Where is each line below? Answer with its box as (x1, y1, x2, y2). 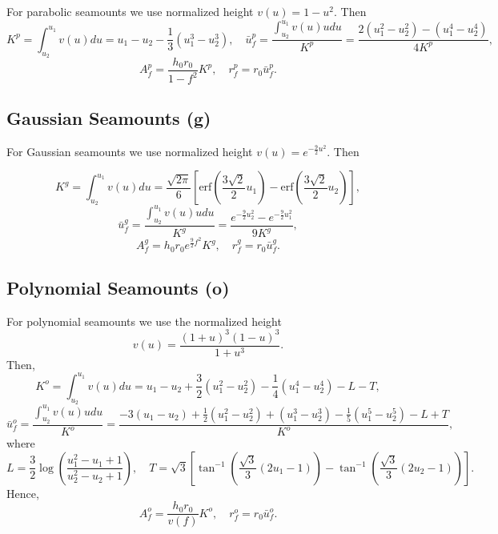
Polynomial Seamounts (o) (6, 275, 230, 299)
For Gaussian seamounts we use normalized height (6, 143, 253, 159)
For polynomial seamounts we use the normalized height (6, 312, 282, 329)
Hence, (6, 484, 39, 501)
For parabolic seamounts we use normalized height (6, 3, 254, 19)
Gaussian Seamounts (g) (6, 105, 211, 130)
